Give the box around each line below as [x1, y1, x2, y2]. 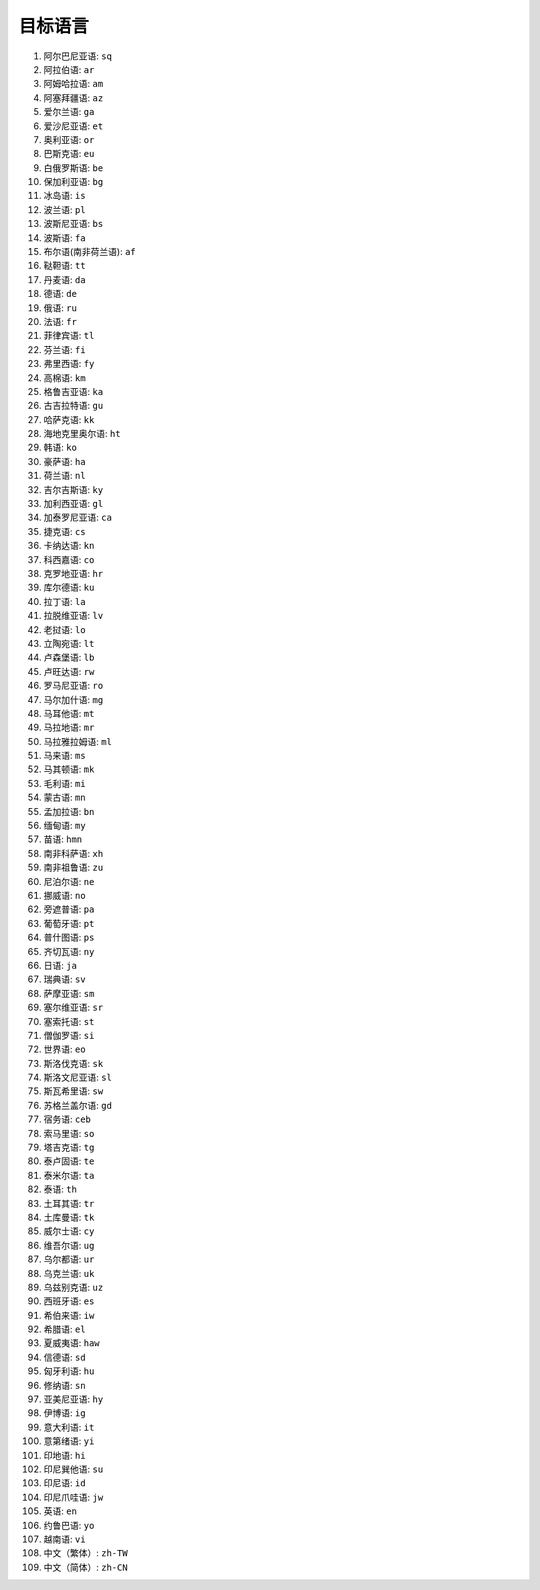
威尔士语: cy [43, 1225, 95, 1237]
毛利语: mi [43, 777, 86, 789]
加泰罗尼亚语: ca [43, 511, 112, 524]
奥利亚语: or [43, 133, 95, 145]
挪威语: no [43, 889, 86, 901]
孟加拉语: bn [43, 805, 95, 817]
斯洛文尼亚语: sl [43, 1071, 112, 1084]
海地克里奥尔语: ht [43, 428, 121, 440]
